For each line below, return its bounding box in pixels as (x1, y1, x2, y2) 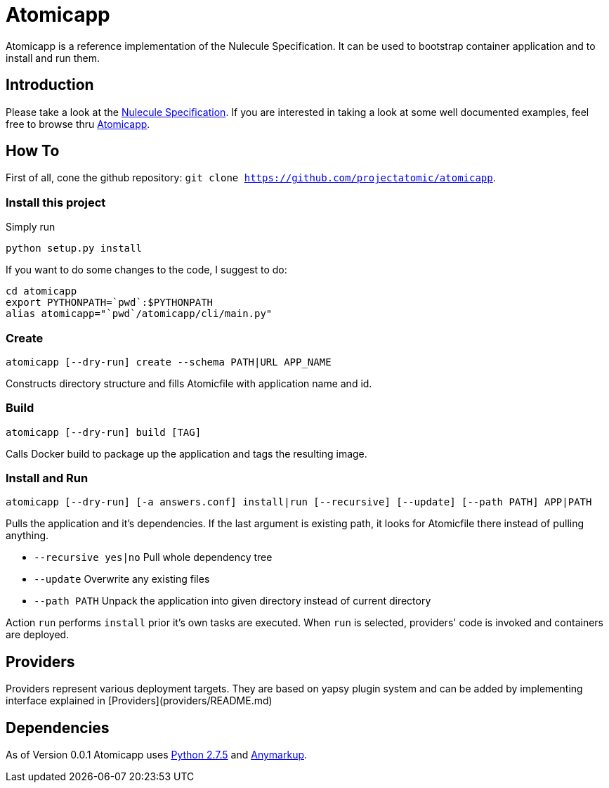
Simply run (6, 221, 55, 233)
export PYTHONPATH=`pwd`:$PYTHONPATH (6, 297, 214, 309)
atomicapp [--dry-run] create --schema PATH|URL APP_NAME (6, 356, 332, 368)
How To (6, 142, 60, 160)
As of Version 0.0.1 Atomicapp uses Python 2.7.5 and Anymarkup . (6, 749, 308, 761)
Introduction (6, 76, 94, 94)
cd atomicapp (6, 285, 77, 297)
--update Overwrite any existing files (34, 573, 210, 586)
